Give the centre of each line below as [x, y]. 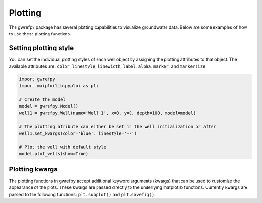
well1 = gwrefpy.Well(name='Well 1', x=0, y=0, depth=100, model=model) [107, 113]
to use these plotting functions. [40, 34]
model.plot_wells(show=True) [54, 154]
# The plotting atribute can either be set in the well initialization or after [118, 127]
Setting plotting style [41, 48]
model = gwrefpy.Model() [49, 106]
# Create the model [42, 99]
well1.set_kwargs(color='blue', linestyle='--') [78, 133]
